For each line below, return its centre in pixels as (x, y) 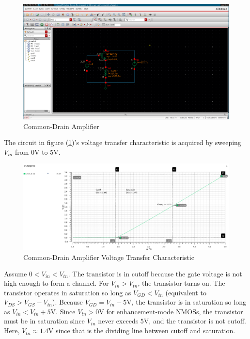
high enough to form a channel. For (56, 283)
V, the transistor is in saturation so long (186, 302)
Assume (16, 273)
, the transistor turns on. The (181, 283)
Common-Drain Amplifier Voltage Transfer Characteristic (109, 257)
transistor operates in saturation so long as (68, 292)
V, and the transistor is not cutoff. (195, 321)
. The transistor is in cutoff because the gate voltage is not (155, 273)
